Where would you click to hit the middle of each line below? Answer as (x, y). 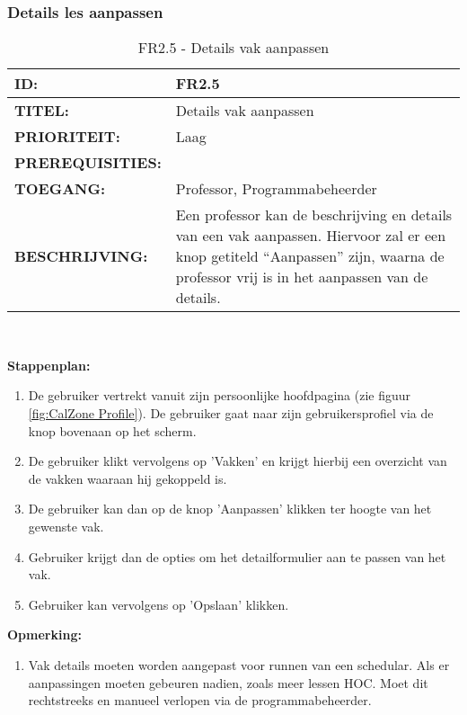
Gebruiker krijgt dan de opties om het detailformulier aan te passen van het (237, 556)
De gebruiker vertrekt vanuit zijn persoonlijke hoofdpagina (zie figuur (220, 395)
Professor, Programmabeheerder (276, 189)
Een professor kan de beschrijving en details (314, 215)
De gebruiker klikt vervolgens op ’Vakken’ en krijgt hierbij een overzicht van (238, 461)
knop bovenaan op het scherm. (112, 430)
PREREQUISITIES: (88, 163)
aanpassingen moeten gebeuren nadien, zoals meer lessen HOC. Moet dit (228, 682)
